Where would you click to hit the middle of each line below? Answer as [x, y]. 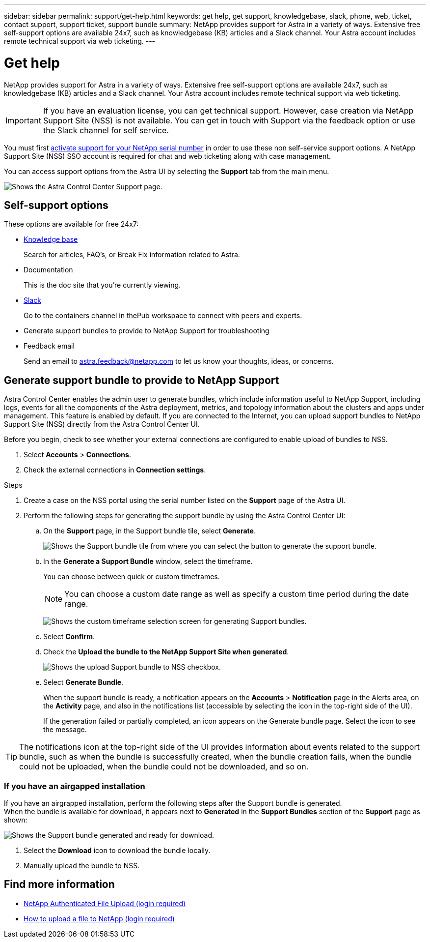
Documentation [48, 270]
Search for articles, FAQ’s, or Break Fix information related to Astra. [132, 255]
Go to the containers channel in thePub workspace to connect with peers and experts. [163, 316]
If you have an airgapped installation [75, 786]
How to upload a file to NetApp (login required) [99, 918]
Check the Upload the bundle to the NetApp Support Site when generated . [166, 652]
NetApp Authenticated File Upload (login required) [105, 903]
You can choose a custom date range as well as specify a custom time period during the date [237, 594]
